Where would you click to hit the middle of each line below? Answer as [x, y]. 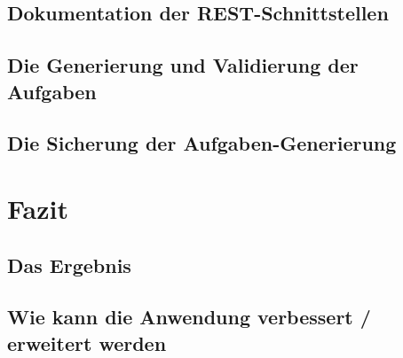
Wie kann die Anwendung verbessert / [189, 317]
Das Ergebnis [69, 265]
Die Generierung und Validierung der [183, 65]
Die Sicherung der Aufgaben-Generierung [202, 143]
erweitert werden [87, 342]
